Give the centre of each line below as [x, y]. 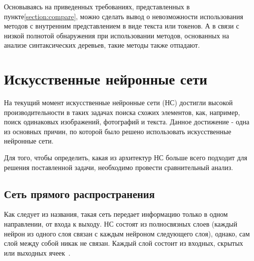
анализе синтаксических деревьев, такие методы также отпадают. [102, 45]
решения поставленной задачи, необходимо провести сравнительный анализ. [119, 167]
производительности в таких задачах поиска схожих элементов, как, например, [122, 112]
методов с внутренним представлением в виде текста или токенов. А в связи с [122, 26]
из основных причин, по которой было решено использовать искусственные [118, 131]
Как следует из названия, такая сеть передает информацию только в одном [116, 214]
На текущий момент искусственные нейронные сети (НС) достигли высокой [118, 102]
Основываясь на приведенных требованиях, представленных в [97, 6]
